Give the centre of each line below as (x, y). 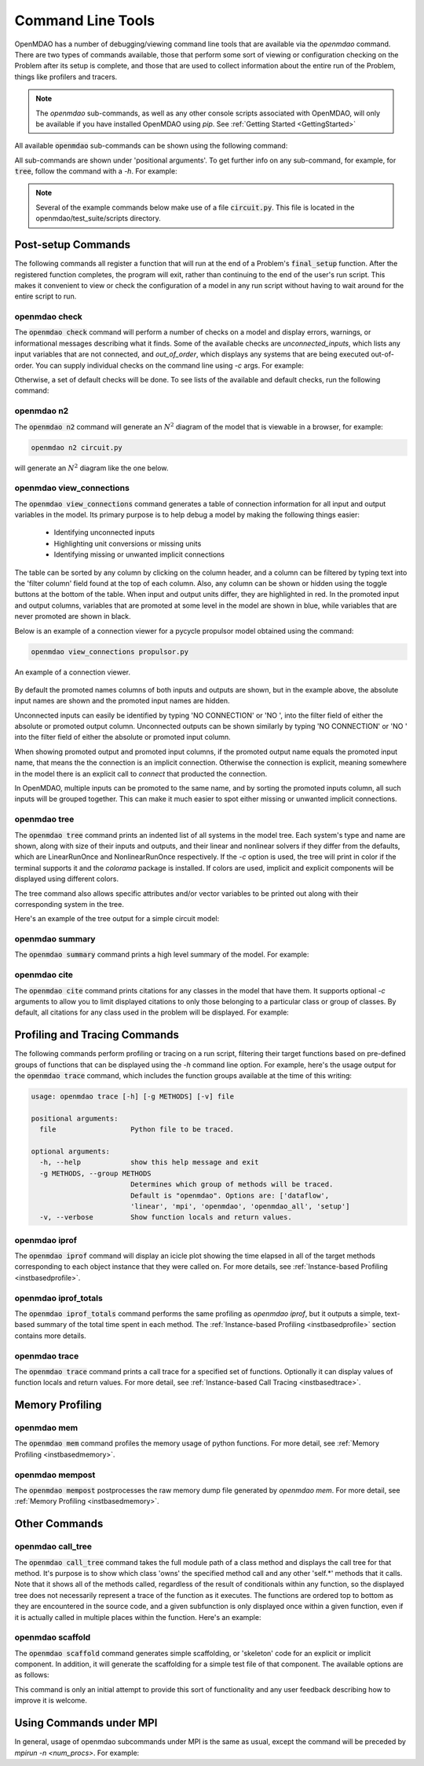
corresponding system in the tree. (69, 904)
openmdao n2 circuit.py (77, 447)
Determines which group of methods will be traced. (232, 1185)
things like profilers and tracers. (66, 77)
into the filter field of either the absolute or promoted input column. (122, 737)
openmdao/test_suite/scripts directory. (98, 218)
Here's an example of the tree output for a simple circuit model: (117, 919)
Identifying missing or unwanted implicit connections (139, 554)
